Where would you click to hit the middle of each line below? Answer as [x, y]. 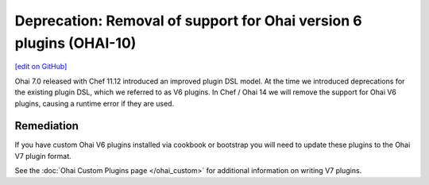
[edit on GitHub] [41, 67]
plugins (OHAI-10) [75, 43]
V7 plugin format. [43, 156]
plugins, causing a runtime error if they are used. [95, 103]
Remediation [47, 126]
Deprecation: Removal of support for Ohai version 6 [188, 21]
